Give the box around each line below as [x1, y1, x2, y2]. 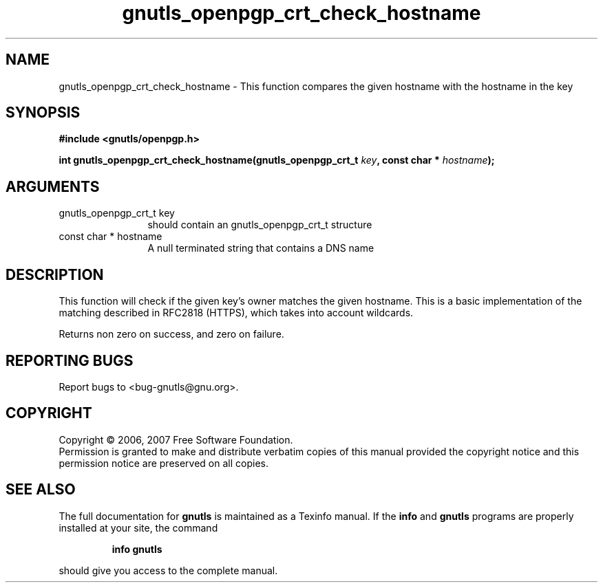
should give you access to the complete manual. [59, 564, 278, 576]
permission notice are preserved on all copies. [59, 457, 268, 469]
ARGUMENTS [6, 177, 100, 195]
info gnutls [112, 543, 162, 555]
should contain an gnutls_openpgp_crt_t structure [147, 219, 372, 231]
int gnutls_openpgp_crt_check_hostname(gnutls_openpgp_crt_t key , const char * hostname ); [59, 154, 495, 166]
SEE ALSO [6, 481, 76, 499]
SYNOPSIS [6, 104, 81, 122]
